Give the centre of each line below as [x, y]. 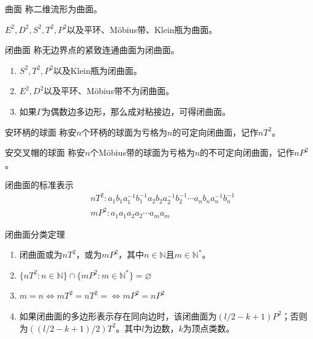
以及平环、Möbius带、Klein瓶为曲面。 [142, 29]
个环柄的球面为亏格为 [125, 132]
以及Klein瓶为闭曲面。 [98, 70]
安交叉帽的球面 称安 [45, 152]
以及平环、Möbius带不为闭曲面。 [109, 91]
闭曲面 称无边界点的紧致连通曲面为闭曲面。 [92, 50]
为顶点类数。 [209, 328]
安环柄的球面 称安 [41, 132]
